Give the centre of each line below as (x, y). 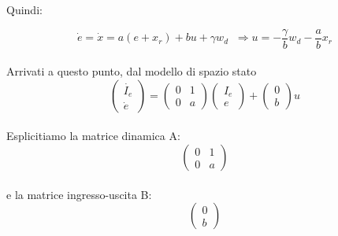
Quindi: (24, 9)
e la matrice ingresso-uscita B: (79, 194)
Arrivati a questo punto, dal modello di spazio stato (132, 71)
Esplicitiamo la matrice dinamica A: (93, 136)
